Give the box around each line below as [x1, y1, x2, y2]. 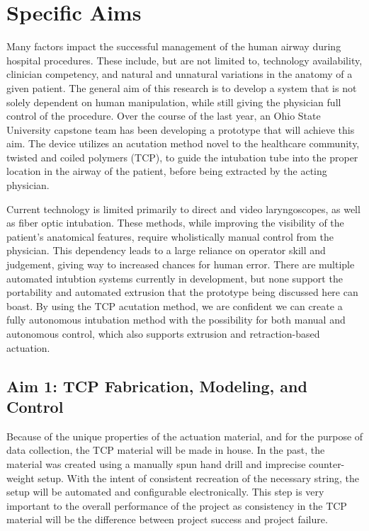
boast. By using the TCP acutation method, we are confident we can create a [6, 298, 343, 313]
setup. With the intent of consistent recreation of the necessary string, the [38, 470, 359, 485]
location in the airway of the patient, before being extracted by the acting [6, 164, 327, 178]
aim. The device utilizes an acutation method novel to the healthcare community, [6, 136, 360, 151]
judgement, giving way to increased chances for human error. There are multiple [6, 257, 355, 272]
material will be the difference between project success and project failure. [6, 512, 328, 527]
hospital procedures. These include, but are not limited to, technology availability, [6, 52, 363, 67]
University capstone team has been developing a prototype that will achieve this [6, 122, 355, 137]
